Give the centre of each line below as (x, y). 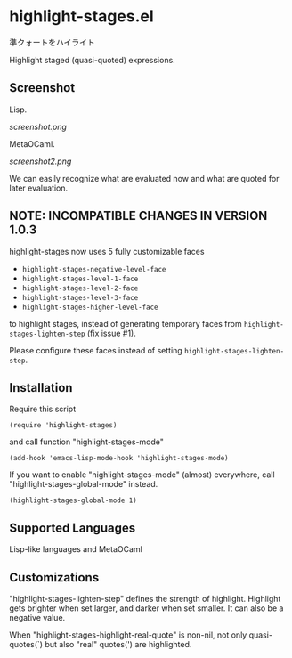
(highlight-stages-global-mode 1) (73, 500)
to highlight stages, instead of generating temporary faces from (126, 323)
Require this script (43, 409)
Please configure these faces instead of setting (96, 350)
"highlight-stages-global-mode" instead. (84, 484)
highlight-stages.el (81, 16)
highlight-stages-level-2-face (80, 288)
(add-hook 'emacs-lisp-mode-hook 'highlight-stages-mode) (119, 459)
